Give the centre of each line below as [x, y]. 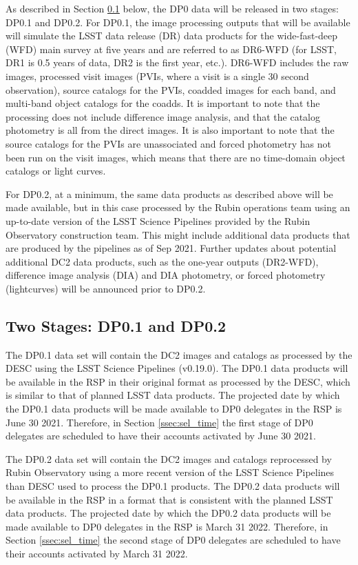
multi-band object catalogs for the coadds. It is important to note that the [163, 103]
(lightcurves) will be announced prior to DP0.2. [106, 288]
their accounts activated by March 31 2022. [97, 553]
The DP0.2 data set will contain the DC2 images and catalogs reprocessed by [169, 458]
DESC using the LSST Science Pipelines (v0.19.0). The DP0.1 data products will [177, 368]
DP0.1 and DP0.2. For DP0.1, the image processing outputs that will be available [178, 22]
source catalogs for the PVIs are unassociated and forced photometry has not [168, 143]
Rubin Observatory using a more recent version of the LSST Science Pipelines [170, 472]
